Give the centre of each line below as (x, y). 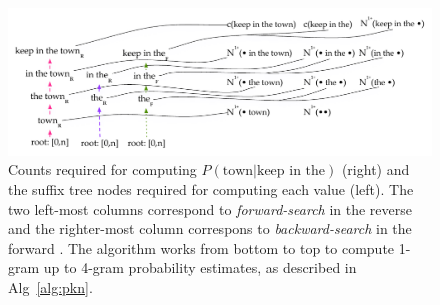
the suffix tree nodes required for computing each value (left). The (211, 189)
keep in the (291, 171)
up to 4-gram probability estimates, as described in (200, 267)
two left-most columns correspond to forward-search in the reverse (210, 208)
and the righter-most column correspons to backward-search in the (210, 228)
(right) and (375, 169)
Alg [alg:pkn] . (50, 286)
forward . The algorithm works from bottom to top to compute (201, 247)
